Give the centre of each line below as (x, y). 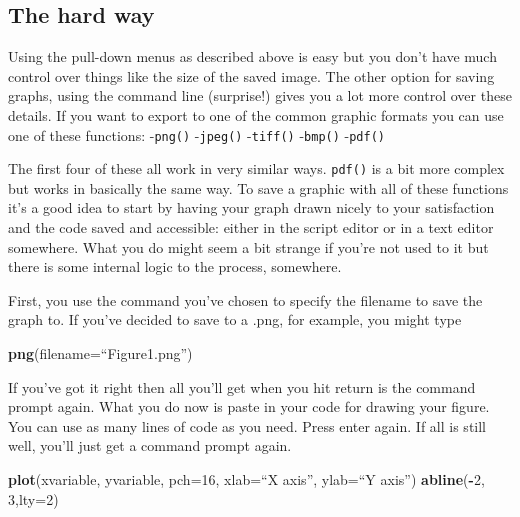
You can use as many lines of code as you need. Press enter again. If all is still (247, 425)
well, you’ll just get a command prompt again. (150, 445)
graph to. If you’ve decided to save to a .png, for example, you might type (235, 319)
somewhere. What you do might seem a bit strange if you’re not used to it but (248, 246)
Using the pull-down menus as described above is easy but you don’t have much (252, 56)
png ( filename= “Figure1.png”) (100, 353)
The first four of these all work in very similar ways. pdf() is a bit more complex (256, 168)
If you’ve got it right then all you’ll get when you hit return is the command (242, 386)
